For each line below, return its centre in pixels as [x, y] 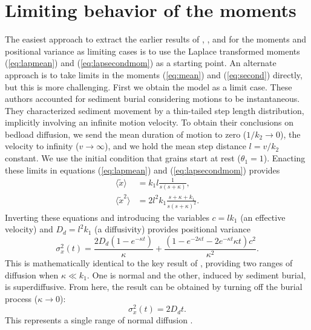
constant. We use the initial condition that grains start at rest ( [123, 158]
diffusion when [32, 274]
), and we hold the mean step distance [175, 146]
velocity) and [29, 229]
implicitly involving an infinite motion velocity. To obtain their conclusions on [149, 122]
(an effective [263, 217]
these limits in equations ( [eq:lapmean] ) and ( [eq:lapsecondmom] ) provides [142, 170]
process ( [21, 298]
